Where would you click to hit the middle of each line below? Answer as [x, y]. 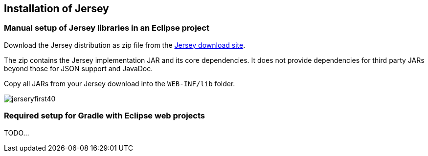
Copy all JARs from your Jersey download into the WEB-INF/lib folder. [120, 83]
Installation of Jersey [56, 9]
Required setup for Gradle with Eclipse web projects [105, 116]
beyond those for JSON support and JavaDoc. [79, 68]
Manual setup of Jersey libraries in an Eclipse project [107, 28]
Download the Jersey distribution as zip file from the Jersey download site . [125, 45]
